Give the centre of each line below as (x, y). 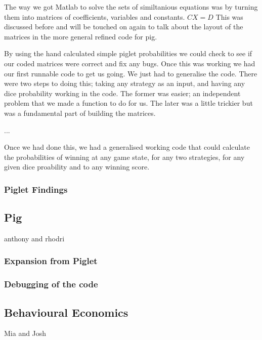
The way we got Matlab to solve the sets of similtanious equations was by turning (131, 7)
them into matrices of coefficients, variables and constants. (95, 16)
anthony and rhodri (34, 238)
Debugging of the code (51, 284)
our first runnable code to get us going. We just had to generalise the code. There (131, 73)
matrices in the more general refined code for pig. (81, 36)
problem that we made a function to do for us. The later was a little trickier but (128, 103)
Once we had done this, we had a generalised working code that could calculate (127, 147)
